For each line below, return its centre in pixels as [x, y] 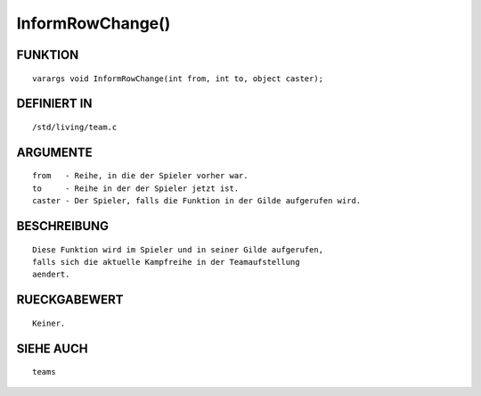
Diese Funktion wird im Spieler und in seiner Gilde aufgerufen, [178, 249]
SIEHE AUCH [52, 348]
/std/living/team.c [75, 127]
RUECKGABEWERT [70, 300]
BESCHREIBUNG [63, 226]
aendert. [51, 275]
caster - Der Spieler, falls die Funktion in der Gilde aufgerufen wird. [197, 201]
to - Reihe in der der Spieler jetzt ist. [136, 188]
